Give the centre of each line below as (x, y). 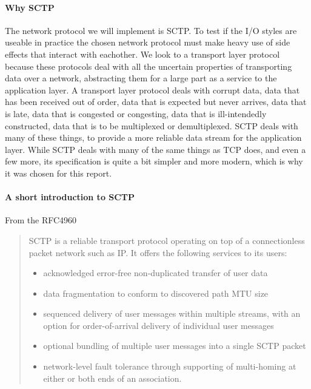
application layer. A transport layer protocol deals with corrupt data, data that (152, 90)
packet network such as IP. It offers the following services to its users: (158, 252)
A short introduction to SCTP (70, 197)
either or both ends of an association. (112, 378)
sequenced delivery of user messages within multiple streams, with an (172, 313)
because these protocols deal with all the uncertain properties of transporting (149, 66)
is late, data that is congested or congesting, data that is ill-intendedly (136, 113)
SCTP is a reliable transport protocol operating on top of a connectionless (167, 240)
